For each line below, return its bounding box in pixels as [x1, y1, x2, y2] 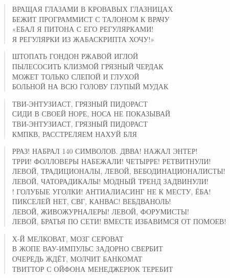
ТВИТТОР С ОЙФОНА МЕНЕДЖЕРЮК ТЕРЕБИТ [12, 263, 173, 274]
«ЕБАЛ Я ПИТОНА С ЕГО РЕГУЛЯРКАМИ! [12, 24, 154, 34]
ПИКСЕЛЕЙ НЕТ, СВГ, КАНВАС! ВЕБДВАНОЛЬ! [12, 196, 171, 207]
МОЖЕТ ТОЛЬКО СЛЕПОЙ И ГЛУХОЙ [12, 71, 140, 82]
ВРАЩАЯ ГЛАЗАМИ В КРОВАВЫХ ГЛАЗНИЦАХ [12, 4, 173, 14]
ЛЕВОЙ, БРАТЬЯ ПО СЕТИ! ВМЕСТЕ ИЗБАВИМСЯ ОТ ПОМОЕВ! [12, 216, 226, 227]
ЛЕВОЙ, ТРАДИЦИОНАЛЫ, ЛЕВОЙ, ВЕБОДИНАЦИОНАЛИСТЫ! [12, 166, 225, 176]
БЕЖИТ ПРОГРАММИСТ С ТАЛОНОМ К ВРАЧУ [12, 13, 170, 24]
